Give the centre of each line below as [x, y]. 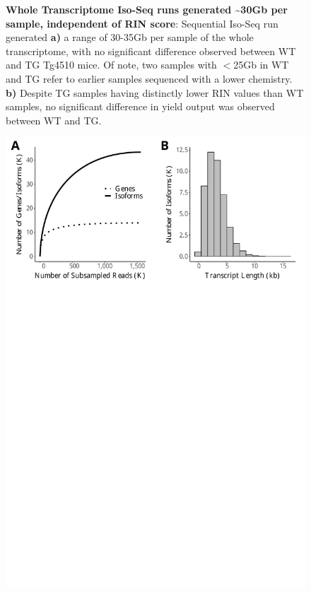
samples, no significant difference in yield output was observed [140, 106]
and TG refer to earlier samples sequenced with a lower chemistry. [149, 78]
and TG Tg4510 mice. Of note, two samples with [111, 65]
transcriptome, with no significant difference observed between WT [151, 51]
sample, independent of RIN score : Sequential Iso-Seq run [142, 23]
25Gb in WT [261, 65]
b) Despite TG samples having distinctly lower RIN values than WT [155, 92]
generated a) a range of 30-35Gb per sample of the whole [130, 37]
